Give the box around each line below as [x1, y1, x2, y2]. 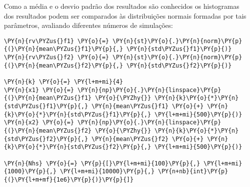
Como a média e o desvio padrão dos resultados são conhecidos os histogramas [4, 1, 240, 11]
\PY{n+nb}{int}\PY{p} [158, 168, 228, 175]
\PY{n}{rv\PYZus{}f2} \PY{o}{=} [4, 54, 109, 61]
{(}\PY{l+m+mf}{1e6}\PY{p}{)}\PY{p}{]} [4, 176, 134, 183]
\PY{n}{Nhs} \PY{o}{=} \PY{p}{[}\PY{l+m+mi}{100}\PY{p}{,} [4, 160, 200, 167]
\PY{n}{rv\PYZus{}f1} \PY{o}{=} [4, 37, 109, 45]
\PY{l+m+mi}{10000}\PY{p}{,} [60, 168, 155, 175]
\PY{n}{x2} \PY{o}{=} [4, 119, 74, 126]
